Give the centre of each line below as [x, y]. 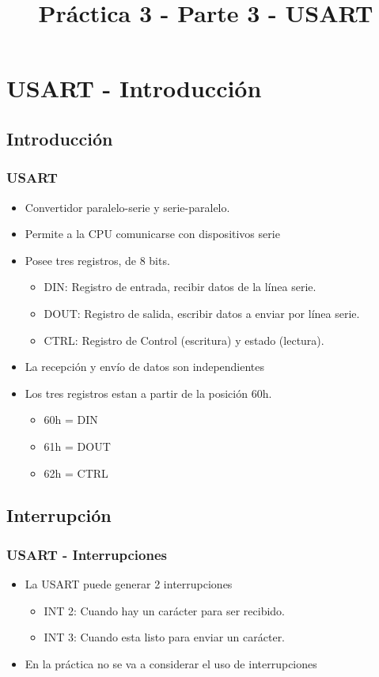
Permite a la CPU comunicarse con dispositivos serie [152, 234]
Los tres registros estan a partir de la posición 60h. [148, 393]
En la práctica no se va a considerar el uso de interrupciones [171, 663]
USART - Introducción [134, 88]
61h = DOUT [77, 446]
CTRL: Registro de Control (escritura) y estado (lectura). [184, 340]
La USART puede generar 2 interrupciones [129, 584]
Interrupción [59, 515]
